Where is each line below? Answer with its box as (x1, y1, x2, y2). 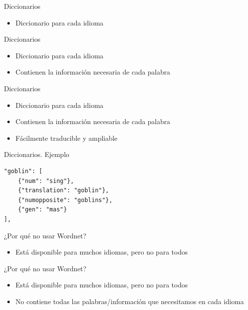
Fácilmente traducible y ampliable (15, 132, 118, 143)
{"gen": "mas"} (18, 206, 67, 213)
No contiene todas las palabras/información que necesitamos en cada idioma (15, 296, 244, 306)
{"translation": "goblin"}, (18, 187, 109, 194)
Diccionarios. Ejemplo (4, 149, 69, 159)
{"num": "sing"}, (18, 177, 74, 184)
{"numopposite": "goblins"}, (18, 196, 113, 204)
